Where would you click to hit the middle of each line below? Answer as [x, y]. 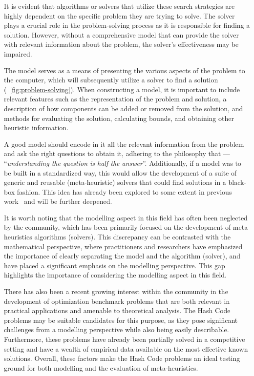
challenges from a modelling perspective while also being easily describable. [116, 329]
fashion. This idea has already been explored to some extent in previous [124, 191]
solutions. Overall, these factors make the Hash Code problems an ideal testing [122, 358]
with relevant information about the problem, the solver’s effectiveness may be [121, 44]
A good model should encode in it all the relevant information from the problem [124, 144]
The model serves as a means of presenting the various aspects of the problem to [125, 70]
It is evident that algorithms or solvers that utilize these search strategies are [119, 6]
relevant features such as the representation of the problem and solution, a [115, 99]
